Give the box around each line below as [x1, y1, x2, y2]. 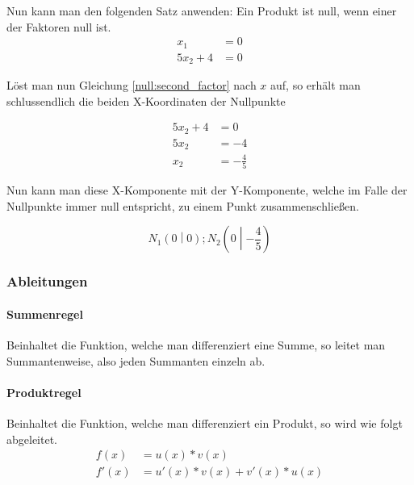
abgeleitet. [6, 430, 57, 447]
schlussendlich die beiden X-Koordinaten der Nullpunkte [6, 92, 286, 109]
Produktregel [6, 383, 82, 400]
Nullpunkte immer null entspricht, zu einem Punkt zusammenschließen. [6, 197, 359, 214]
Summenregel [6, 305, 83, 322]
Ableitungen [6, 271, 88, 291]
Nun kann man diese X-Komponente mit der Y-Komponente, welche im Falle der [6, 182, 408, 199]
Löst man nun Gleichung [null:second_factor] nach [6, 77, 257, 94]
